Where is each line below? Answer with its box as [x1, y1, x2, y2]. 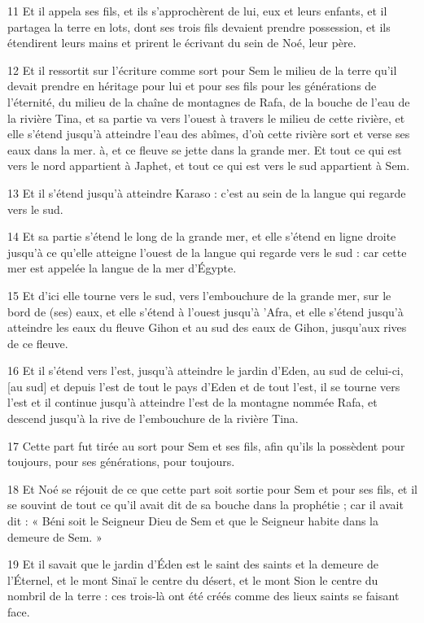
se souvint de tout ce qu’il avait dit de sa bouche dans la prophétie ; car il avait [7, 496, 404, 513]
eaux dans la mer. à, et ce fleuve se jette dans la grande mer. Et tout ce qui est [7, 141, 402, 158]
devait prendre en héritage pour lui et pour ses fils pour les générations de [7, 77, 377, 94]
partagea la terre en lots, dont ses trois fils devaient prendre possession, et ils [7, 18, 391, 35]
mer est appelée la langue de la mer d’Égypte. [7, 259, 237, 277]
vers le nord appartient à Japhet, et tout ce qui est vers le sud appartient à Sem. [7, 157, 410, 174]
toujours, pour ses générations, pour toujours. [7, 453, 235, 470]
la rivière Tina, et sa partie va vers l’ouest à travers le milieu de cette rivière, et [7, 109, 405, 126]
